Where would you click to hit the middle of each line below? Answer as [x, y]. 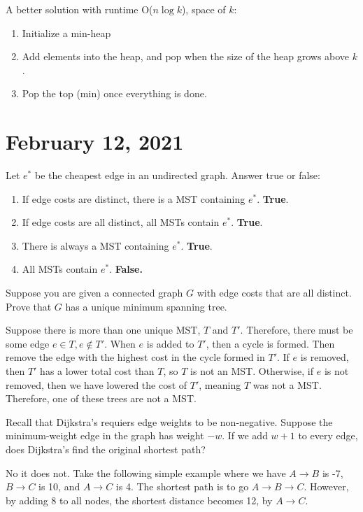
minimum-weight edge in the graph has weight [105, 435]
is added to [170, 343]
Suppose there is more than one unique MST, [103, 330]
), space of [204, 9]
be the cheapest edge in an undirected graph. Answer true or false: [177, 175]
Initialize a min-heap [66, 33]
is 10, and [59, 486]
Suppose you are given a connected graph [94, 293]
